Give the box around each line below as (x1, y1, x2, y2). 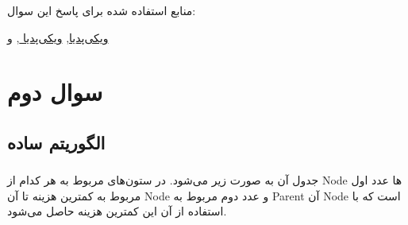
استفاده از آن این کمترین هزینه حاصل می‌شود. (7, 203, 227, 219)
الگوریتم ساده (7, 130, 106, 154)
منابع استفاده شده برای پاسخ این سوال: (7, 2, 196, 18)
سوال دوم (7, 76, 103, 108)
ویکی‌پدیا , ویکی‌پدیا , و (7, 29, 109, 45)
